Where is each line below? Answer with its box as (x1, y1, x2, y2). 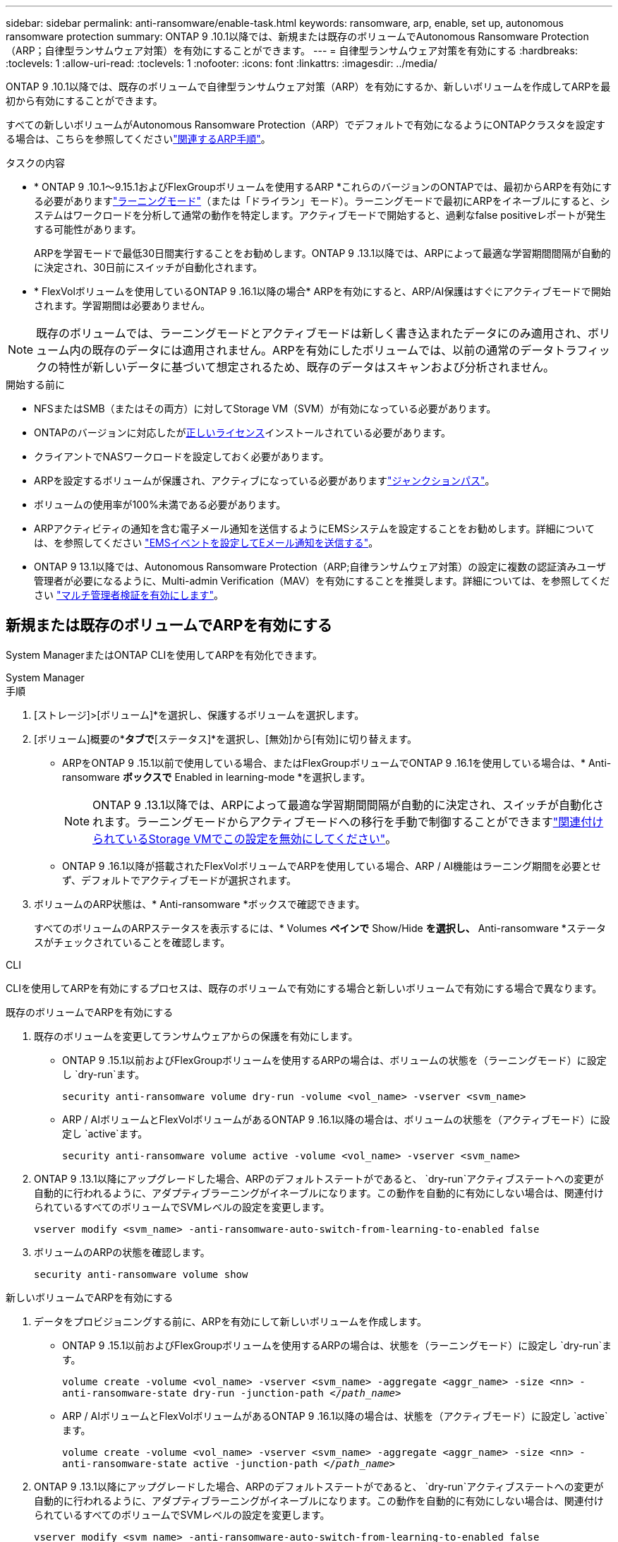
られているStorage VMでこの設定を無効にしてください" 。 (92, 831, 397, 846)
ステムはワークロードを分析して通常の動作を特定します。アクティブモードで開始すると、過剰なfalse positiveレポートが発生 (34, 209, 606, 221)
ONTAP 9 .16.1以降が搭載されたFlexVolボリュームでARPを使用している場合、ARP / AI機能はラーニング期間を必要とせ (62, 859, 602, 872)
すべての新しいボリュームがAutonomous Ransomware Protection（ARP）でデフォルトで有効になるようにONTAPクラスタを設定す (6, 119, 605, 131)
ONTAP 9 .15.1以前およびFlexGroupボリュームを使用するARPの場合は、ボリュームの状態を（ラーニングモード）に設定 (62, 1053, 607, 1066)
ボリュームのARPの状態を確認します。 (34, 1245, 210, 1258)
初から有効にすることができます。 (6, 95, 163, 107)
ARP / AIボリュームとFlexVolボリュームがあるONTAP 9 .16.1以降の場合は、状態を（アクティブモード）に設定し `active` (62, 1409, 608, 1422)
